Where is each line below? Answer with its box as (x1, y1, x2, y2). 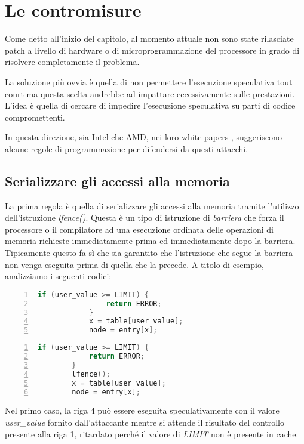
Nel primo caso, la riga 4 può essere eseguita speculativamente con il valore (5, 404, 280, 417)
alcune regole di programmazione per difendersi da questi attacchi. (5, 142, 248, 155)
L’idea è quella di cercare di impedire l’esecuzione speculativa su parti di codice (5, 99, 296, 112)
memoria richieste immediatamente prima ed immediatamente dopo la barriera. (5, 235, 296, 247)
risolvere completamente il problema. (5, 55, 140, 68)
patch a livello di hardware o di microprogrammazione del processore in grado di (5, 44, 300, 56)
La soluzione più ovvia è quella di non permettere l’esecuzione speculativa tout (5, 75, 293, 88)
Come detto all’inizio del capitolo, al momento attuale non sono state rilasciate (5, 32, 294, 45)
